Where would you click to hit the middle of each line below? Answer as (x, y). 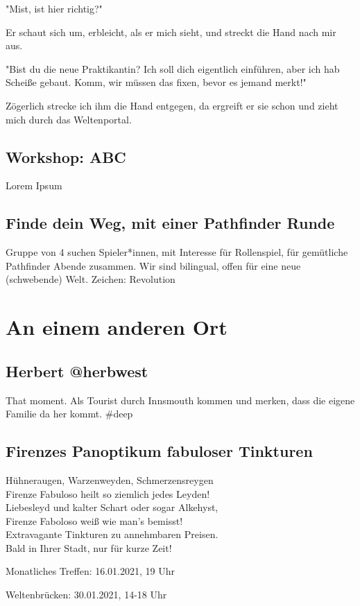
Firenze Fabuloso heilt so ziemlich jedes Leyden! (108, 493)
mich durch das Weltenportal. (69, 119)
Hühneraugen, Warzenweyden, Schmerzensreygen (110, 479)
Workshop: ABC (66, 156)
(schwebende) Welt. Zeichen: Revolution (91, 279)
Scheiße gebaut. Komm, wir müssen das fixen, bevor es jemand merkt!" (156, 82)
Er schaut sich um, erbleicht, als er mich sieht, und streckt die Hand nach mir (171, 32)
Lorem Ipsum (34, 185)
